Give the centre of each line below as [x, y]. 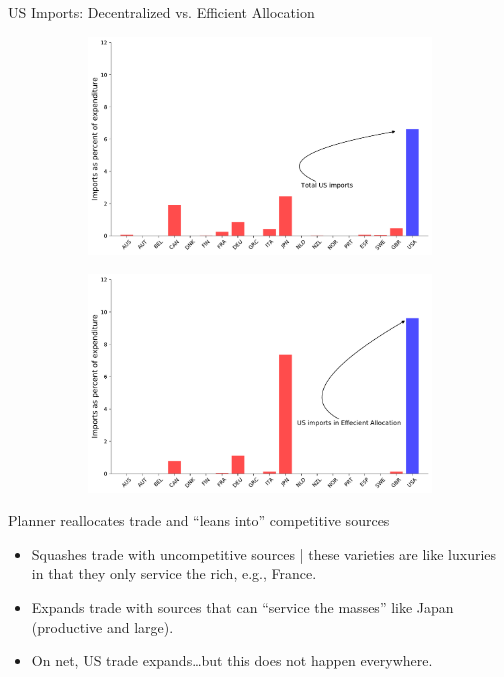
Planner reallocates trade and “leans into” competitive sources [199, 520]
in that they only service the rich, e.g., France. [174, 573]
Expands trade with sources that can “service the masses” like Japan [242, 606]
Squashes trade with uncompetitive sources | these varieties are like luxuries [264, 553]
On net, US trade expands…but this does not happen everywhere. [232, 660]
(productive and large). [102, 626]
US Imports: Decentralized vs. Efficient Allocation [161, 12]
